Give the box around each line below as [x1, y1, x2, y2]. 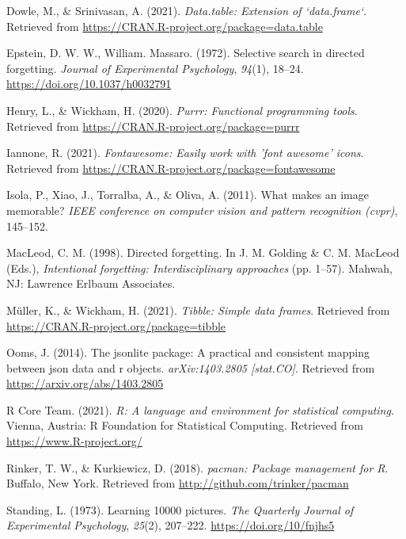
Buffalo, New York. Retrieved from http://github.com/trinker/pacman [6, 475, 349, 491]
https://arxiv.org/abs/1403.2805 [6, 375, 164, 392]
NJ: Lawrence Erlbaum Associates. [6, 275, 176, 292]
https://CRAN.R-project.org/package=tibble [6, 317, 226, 334]
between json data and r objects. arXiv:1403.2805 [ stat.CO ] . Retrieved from [6, 359, 375, 376]
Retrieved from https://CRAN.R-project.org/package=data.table [6, 17, 323, 34]
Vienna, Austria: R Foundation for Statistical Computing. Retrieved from [6, 417, 363, 434]
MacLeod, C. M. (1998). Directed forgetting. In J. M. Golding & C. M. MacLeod [6, 244, 400, 261]
